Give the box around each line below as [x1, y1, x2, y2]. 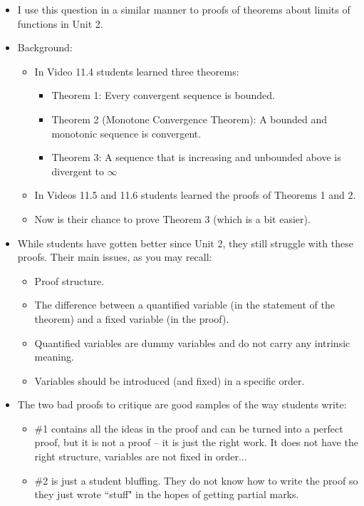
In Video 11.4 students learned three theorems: [34, 63, 239, 78]
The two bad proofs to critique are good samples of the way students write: [17, 397, 347, 412]
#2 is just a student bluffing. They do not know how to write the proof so [34, 473, 358, 487]
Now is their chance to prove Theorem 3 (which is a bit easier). [34, 211, 311, 226]
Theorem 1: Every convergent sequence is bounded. [51, 88, 275, 103]
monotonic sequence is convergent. [51, 125, 202, 140]
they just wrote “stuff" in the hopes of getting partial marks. [34, 487, 299, 502]
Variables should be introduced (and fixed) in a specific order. [34, 373, 305, 388]
